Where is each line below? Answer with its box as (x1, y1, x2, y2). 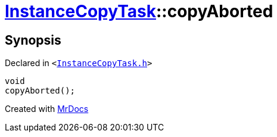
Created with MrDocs (5, 104, 89, 114)
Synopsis (5, 32, 61, 48)
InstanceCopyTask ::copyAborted (5, 1, 273, 21)
